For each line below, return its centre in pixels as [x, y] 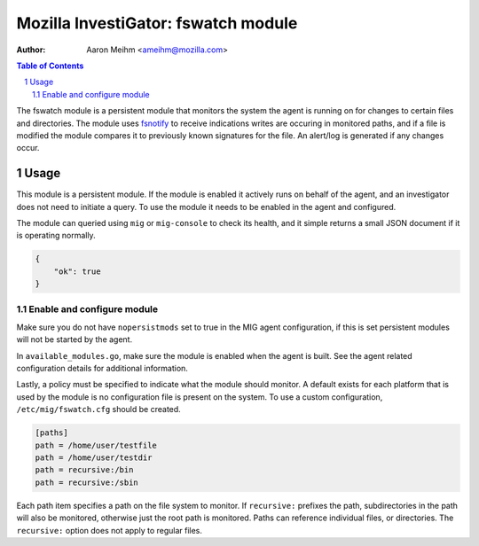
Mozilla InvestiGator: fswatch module [157, 23]
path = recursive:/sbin [87, 482]
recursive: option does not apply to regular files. [110, 530]
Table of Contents [50, 66]
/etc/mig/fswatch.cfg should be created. [98, 409]
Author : [31, 50]
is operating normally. [56, 236]
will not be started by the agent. [75, 339]
